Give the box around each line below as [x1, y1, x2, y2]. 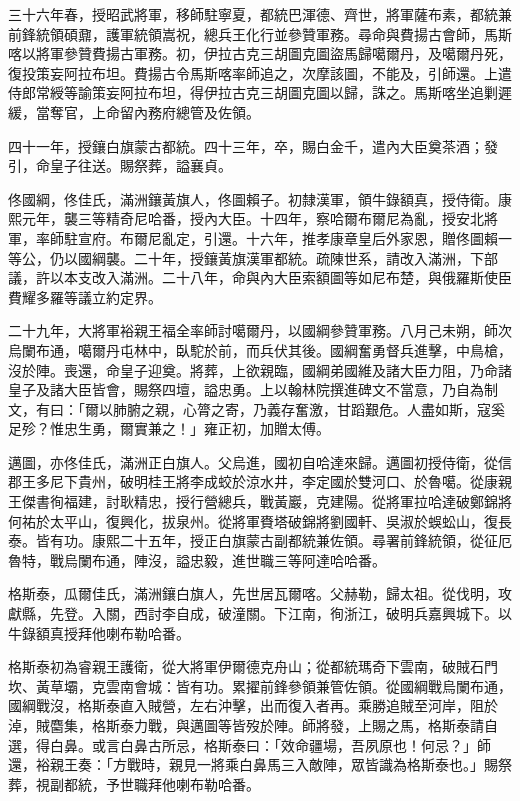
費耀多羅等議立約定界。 [8, 286, 162, 307]
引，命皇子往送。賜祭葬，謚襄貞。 [8, 155, 232, 176]
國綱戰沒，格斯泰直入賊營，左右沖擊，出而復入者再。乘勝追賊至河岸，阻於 [8, 695, 498, 716]
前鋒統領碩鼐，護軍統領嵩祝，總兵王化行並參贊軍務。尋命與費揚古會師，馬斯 [8, 23, 512, 44]
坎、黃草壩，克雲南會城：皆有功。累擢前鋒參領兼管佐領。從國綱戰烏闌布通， [8, 675, 512, 696]
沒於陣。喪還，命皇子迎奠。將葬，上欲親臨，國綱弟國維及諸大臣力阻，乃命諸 [8, 359, 512, 380]
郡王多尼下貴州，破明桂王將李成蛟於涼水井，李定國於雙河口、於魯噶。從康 [8, 471, 498, 492]
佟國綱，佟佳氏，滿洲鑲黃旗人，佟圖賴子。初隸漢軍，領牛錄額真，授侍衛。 [8, 188, 498, 209]
